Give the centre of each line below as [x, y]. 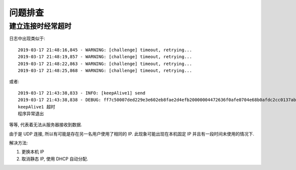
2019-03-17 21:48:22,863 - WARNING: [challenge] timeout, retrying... [105, 64]
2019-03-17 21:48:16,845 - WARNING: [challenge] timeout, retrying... [105, 50]
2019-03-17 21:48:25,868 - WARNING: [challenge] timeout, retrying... [105, 70]
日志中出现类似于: [27, 38]
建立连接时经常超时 [40, 26]
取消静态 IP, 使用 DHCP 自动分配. [55, 159]
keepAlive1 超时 [37, 107]
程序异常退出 [31, 114]
